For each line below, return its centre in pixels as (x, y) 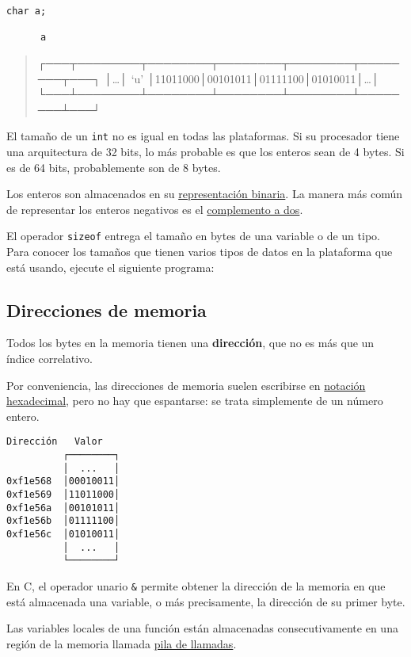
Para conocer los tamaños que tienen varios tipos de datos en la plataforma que (200, 252)
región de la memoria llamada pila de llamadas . (122, 643)
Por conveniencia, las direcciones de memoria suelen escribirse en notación (186, 385)
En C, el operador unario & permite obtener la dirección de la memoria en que (196, 585)
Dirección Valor (55, 442)
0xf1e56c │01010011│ (63, 534)
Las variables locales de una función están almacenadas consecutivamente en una (202, 628)
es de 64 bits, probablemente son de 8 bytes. (114, 167)
